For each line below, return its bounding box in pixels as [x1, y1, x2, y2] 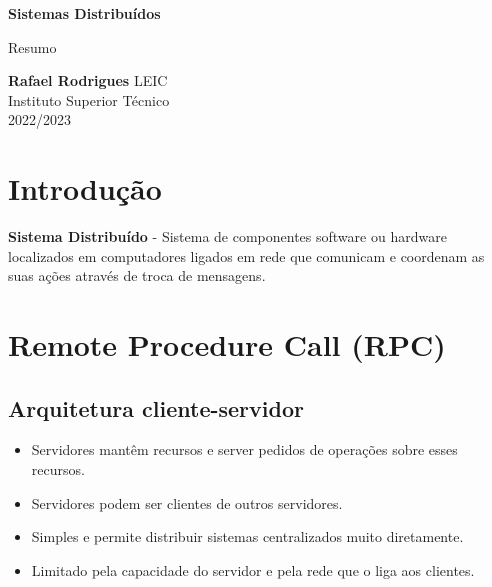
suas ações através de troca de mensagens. [8, 265, 266, 286]
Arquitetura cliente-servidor [8, 392, 304, 423]
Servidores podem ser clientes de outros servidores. [31, 492, 343, 513]
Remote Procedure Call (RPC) [8, 324, 446, 365]
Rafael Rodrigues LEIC [8, 70, 168, 91]
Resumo [8, 36, 57, 57]
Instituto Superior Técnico [8, 89, 170, 110]
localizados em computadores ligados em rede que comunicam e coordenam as [8, 245, 485, 266]
